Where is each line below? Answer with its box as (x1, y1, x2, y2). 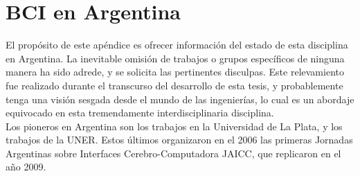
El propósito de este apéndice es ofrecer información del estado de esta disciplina (6, 37, 348, 52)
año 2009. (6, 159, 46, 174)
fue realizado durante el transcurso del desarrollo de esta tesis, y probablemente (6, 78, 343, 92)
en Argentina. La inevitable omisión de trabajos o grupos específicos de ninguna (6, 51, 345, 65)
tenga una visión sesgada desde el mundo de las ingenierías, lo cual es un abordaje (6, 91, 354, 106)
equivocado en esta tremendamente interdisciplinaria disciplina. (6, 105, 274, 120)
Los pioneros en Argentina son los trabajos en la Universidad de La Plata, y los (6, 118, 343, 133)
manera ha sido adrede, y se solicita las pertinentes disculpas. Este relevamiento (6, 64, 344, 79)
